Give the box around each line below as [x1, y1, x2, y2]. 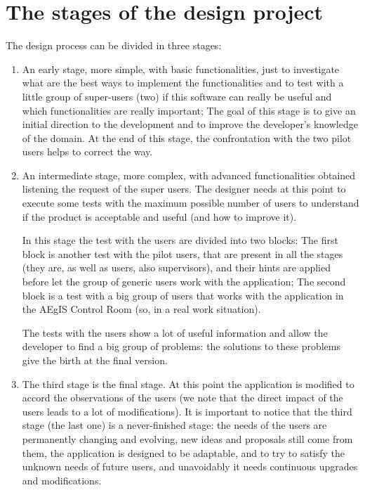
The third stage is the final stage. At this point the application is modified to [22, 376, 354, 391]
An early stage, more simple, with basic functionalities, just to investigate [22, 61, 340, 76]
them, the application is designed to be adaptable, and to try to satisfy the [22, 445, 345, 460]
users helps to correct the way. [22, 144, 153, 159]
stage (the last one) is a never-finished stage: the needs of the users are [22, 418, 327, 432]
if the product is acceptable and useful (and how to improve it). [22, 209, 297, 224]
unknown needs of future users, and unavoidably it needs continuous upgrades [22, 459, 358, 474]
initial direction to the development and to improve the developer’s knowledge [22, 117, 358, 131]
